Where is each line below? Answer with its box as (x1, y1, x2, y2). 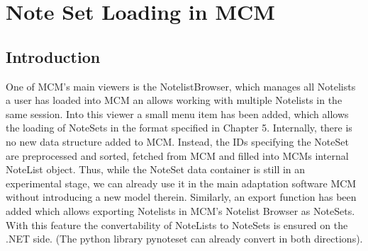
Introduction (6, 45, 101, 67)
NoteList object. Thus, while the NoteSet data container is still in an (6, 162, 306, 177)
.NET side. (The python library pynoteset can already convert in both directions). (6, 231, 363, 246)
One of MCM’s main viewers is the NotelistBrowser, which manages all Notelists (6, 78, 356, 93)
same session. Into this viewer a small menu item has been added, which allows (6, 106, 349, 121)
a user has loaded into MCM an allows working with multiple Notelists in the (6, 93, 342, 107)
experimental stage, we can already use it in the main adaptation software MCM (6, 175, 357, 190)
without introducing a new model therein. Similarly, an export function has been (6, 189, 357, 204)
